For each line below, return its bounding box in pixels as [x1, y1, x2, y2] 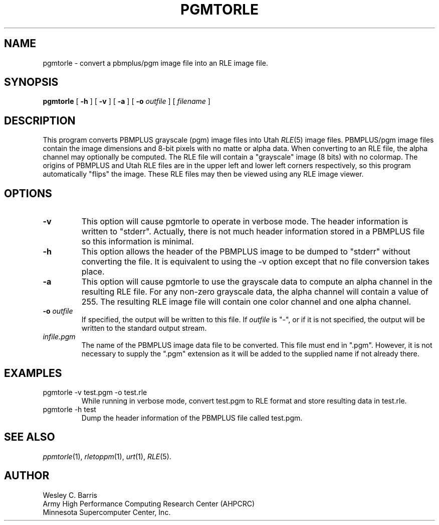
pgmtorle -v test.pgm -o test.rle [43, 387, 147, 397]
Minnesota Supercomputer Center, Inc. [43, 507, 171, 516]
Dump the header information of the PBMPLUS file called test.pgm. [81, 413, 303, 422]
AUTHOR [4, 469, 50, 482]
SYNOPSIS [4, 76, 59, 89]
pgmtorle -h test [43, 405, 96, 414]
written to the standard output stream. [81, 324, 207, 333]
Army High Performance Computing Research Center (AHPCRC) [43, 499, 255, 508]
